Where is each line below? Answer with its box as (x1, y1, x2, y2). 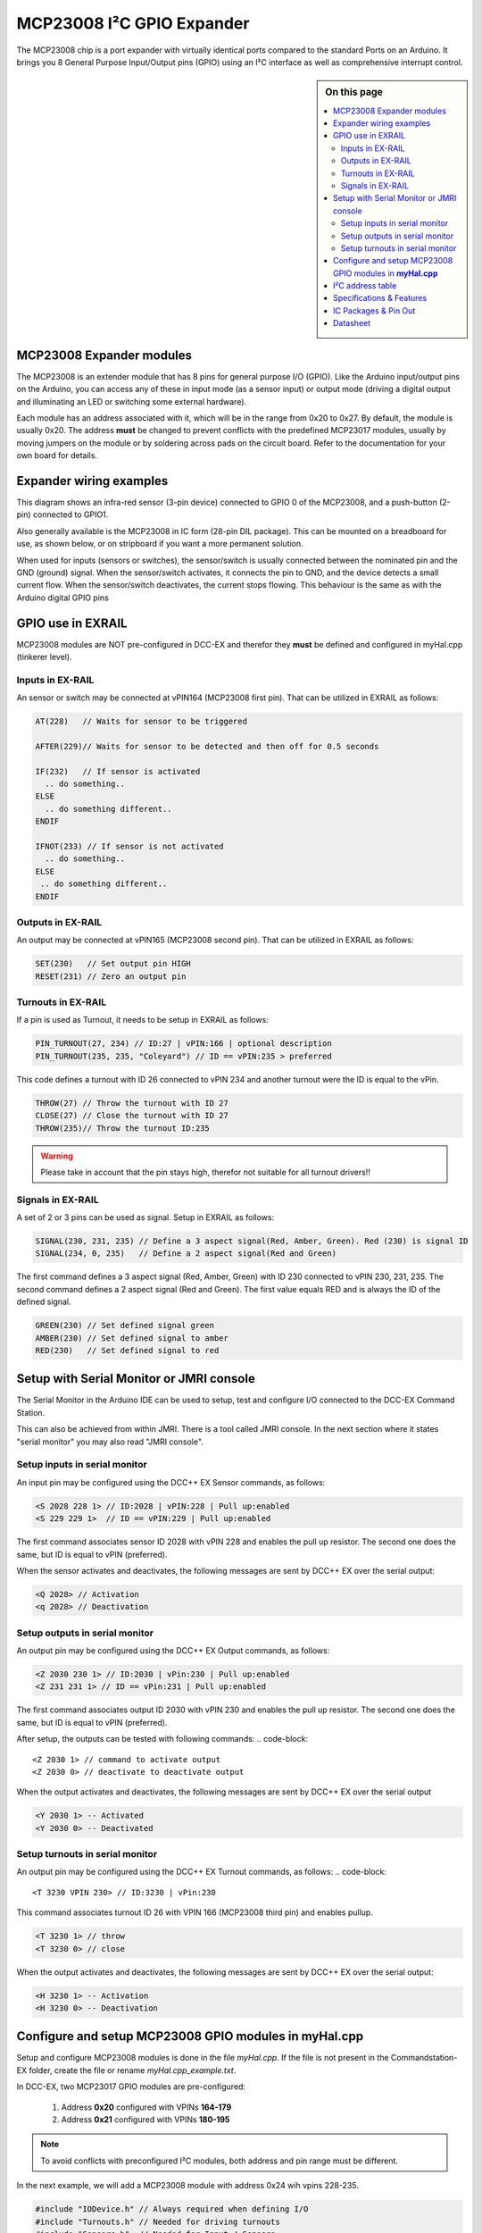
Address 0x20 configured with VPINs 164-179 (61, 2102, 232, 2112)
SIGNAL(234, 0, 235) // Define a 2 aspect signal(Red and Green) (35, 1249, 337, 1259)
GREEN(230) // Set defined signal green (35, 1320, 214, 1331)
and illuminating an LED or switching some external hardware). (16, 396, 247, 406)
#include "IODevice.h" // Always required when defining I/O (35, 2204, 309, 2214)
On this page (325, 86, 383, 98)
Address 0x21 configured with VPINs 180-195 (61, 2114, 230, 2125)
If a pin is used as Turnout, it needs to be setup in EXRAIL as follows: (16, 1015, 270, 1025)
